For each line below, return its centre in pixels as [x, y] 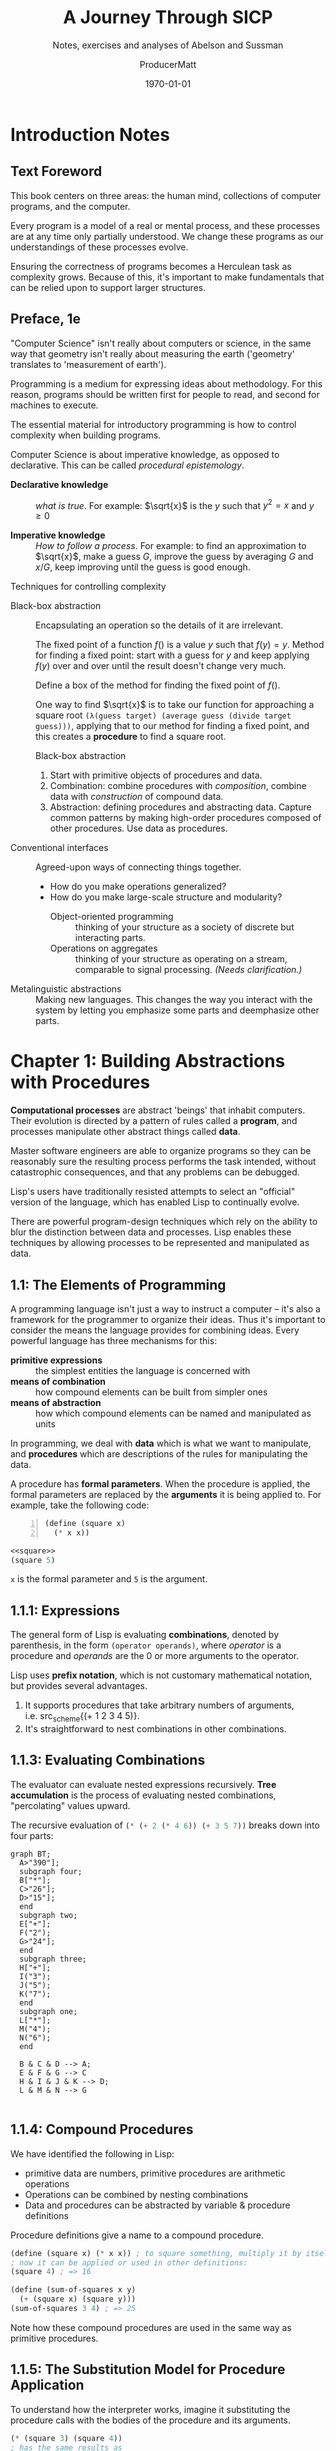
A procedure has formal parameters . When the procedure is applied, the [160, 1483]
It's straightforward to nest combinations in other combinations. [155, 1729]
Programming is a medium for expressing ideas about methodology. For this [166, 383]
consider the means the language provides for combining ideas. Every [155, 1330]
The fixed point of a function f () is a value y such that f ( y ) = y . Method [180, 645]
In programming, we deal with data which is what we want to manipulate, [161, 1443]
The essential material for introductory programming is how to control [153, 424]
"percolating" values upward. [70, 1805]
